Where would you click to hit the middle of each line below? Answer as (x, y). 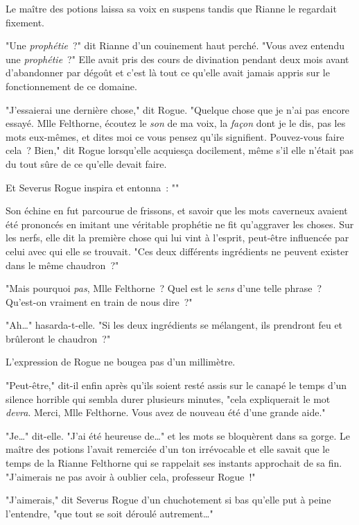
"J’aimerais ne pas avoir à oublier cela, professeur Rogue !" (131, 476)
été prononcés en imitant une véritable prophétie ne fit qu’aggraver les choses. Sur (180, 224)
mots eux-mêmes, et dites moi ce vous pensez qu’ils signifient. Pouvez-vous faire (175, 136)
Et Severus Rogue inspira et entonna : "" (93, 187)
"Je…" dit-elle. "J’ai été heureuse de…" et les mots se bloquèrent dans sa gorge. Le (178, 435)
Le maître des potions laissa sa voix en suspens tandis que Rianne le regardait (171, 8)
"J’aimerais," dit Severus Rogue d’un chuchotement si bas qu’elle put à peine (168, 500)
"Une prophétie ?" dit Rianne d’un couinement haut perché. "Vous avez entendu (175, 45)
